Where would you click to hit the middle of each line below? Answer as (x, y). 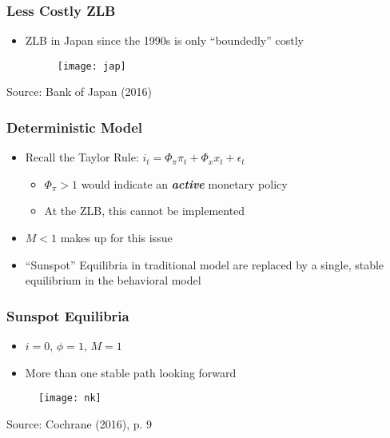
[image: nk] (70, 398)
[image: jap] (92, 66)
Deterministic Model (74, 127)
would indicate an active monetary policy (184, 183)
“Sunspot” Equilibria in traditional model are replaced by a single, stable (205, 264)
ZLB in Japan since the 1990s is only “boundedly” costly (164, 40)
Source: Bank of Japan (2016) (80, 92)
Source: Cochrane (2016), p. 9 (80, 423)
